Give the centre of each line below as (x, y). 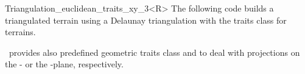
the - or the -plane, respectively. (64, 64)
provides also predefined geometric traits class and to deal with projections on (154, 52)
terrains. (20, 32)
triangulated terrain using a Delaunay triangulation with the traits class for (146, 20)
